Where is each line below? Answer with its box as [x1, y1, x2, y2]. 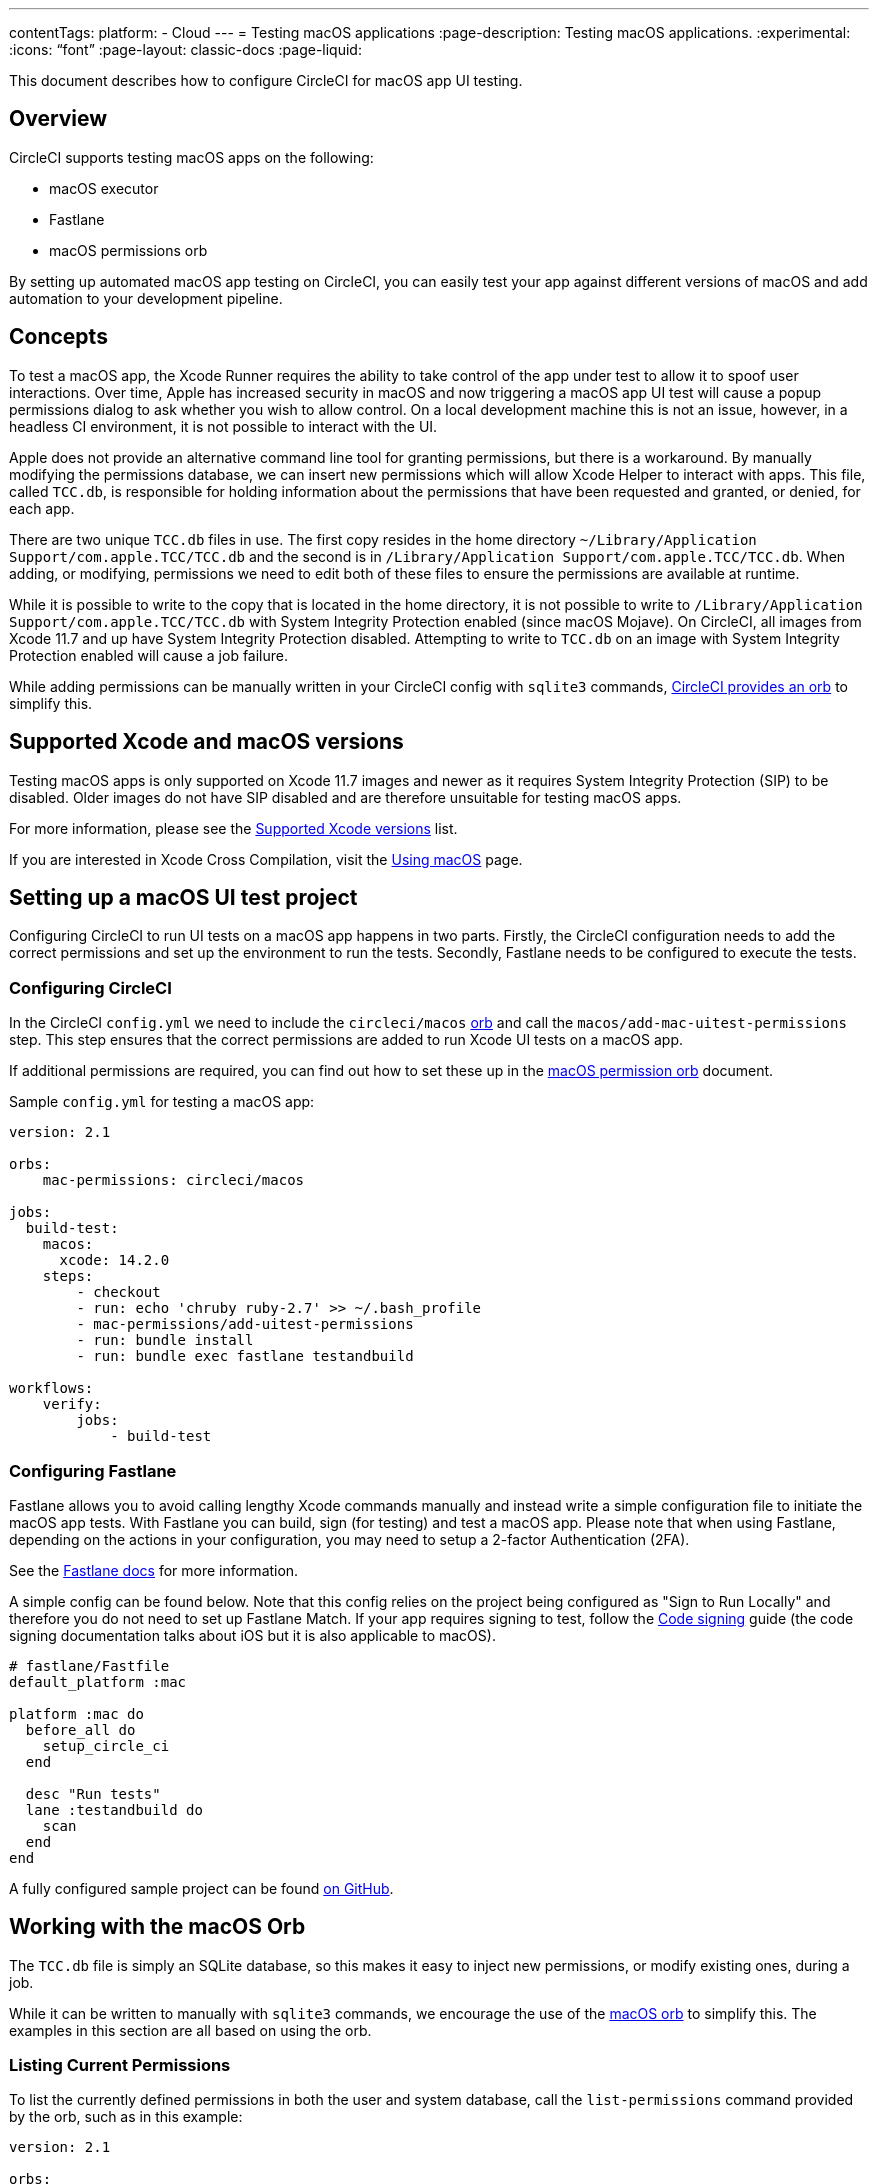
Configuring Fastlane [9, 1460, 177, 1481]
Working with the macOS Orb [9, 1914, 306, 1940]
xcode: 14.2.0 [59, 1252, 170, 1269]
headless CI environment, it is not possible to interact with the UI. [9, 417, 438, 435]
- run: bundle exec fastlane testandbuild [76, 1348, 414, 1365]
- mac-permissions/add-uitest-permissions [76, 1316, 414, 1333]
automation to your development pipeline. [9, 289, 283, 307]
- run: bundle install [76, 1332, 254, 1349]
